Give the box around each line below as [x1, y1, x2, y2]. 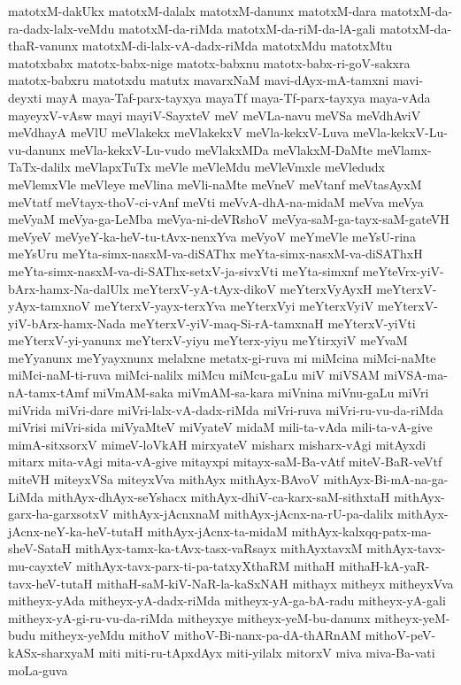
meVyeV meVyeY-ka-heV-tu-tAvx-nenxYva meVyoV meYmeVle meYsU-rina [8, 227, 416, 245]
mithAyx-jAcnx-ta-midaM [147, 521, 288, 540]
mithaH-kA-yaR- [338, 557, 430, 574]
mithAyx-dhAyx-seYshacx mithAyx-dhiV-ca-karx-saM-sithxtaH [47, 487, 390, 505]
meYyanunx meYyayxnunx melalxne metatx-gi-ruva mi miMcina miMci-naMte [8, 348, 436, 366]
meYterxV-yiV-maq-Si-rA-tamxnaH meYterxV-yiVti [129, 313, 416, 332]
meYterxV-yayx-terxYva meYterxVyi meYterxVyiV [94, 296, 374, 315]
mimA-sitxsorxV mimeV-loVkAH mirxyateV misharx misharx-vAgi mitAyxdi [8, 435, 426, 453]
